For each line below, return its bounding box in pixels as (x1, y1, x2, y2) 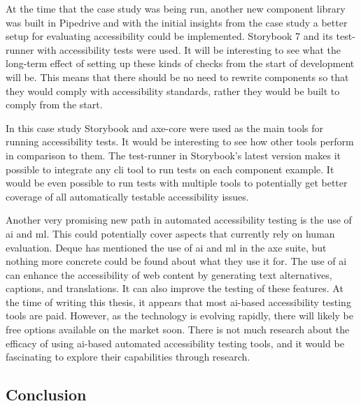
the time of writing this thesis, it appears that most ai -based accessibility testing (6, 294, 351, 309)
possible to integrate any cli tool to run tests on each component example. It (6, 161, 334, 176)
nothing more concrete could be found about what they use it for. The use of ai (6, 254, 347, 268)
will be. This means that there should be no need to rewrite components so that (6, 69, 349, 84)
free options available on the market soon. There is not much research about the (6, 322, 350, 337)
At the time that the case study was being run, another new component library (6, 1, 346, 15)
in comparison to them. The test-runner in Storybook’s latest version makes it (6, 147, 341, 162)
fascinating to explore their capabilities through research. (6, 349, 250, 364)
